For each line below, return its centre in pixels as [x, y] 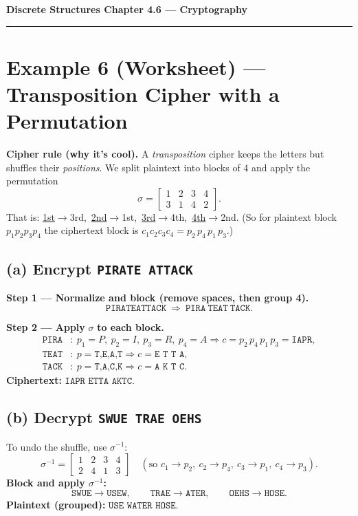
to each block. [131, 326]
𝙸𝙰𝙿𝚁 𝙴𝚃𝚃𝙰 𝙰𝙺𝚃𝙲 [99, 381]
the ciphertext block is [91, 230]
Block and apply [46, 483]
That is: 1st [31, 216]
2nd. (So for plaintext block [279, 216]
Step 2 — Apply [46, 326]
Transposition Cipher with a [143, 93]
